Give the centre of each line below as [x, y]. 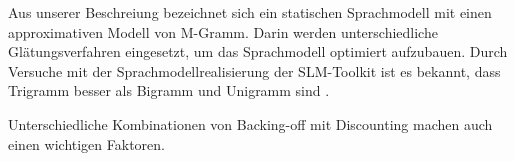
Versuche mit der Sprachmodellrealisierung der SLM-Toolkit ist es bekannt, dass [254, 70]
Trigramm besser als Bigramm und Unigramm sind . [169, 90]
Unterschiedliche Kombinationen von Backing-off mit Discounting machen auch [250, 123]
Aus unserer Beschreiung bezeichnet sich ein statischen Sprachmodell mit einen [250, 12]
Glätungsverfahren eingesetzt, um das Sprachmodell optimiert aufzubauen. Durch [258, 51]
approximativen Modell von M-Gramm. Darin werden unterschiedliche [223, 31]
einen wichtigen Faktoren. [86, 143]
